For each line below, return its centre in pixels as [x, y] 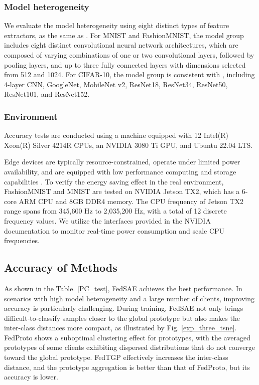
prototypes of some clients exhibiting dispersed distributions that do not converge [130, 347]
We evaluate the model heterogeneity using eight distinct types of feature [117, 25]
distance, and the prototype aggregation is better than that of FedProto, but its [127, 367]
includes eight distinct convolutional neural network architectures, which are [121, 45]
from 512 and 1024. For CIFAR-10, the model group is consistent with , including [129, 74]
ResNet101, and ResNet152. [47, 94]
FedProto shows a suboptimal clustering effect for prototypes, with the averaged [127, 337]
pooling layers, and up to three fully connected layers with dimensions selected [125, 64]
